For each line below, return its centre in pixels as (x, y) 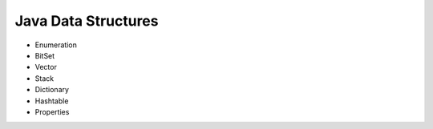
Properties (52, 111)
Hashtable (52, 101)
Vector (46, 67)
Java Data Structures (87, 21)
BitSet (45, 55)
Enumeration (56, 45)
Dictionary (52, 90)
